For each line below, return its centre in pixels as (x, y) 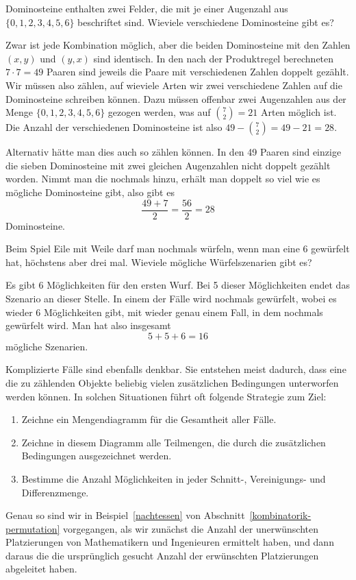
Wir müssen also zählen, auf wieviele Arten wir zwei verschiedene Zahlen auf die (174, 85)
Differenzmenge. (55, 492)
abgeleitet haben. (41, 569)
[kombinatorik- (280, 515)
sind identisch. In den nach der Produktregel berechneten (214, 58)
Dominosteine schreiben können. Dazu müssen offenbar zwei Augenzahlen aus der (176, 98)
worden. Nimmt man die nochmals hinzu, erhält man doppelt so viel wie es (163, 179)
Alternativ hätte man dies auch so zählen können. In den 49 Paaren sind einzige (174, 152)
